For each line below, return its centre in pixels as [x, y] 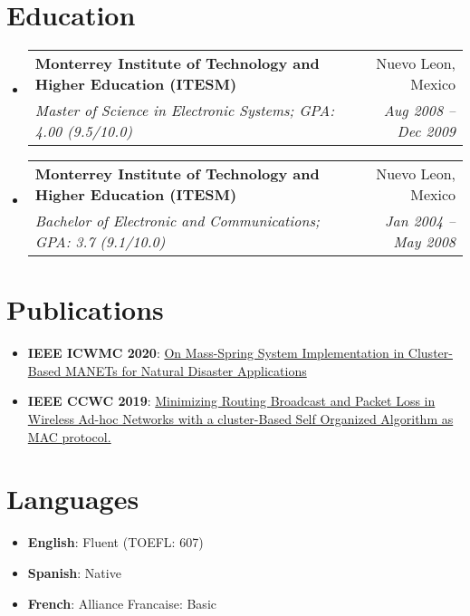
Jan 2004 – [420, 221]
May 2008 [424, 242]
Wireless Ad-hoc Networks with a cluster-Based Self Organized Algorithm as [240, 419]
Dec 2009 [426, 131]
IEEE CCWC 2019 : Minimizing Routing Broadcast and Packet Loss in [231, 401]
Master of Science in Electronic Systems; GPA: [185, 111]
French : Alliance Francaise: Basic [122, 603]
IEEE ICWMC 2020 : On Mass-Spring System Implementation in [216, 353]
